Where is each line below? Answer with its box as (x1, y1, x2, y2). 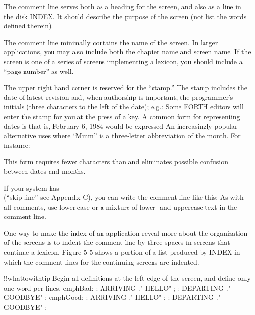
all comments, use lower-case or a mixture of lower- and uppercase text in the (4, 201, 237, 212)
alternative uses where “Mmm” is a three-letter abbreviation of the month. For (4, 130, 241, 141)
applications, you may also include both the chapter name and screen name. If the (4, 47, 251, 57)
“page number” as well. (4, 66, 74, 76)
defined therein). (4, 21, 53, 31)
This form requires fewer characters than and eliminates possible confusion (4, 156, 228, 167)
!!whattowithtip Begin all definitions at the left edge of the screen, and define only (4, 273, 251, 283)
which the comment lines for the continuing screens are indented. (4, 256, 199, 267)
